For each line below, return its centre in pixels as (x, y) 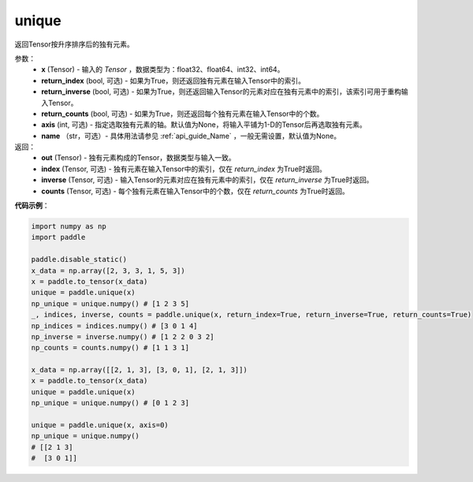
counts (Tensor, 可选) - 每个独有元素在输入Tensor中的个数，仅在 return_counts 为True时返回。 (196, 191)
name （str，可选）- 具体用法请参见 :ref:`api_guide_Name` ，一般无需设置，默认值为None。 (191, 136)
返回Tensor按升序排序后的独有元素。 (74, 44)
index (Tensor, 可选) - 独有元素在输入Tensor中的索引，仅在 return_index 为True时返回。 (184, 169)
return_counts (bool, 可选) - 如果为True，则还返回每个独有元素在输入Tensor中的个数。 (182, 114)
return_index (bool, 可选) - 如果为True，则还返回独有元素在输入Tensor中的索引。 (173, 80)
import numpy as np (69, 226)
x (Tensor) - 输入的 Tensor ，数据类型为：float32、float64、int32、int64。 (163, 69)
